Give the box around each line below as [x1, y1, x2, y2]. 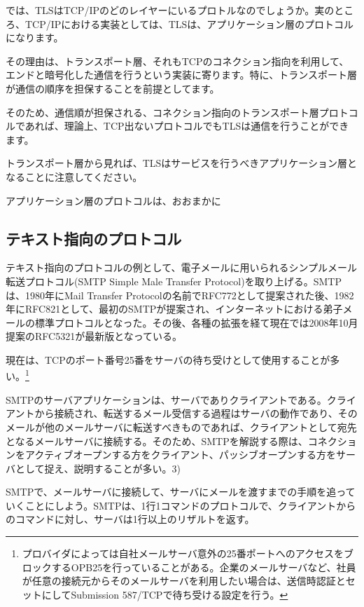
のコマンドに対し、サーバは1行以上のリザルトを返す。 [6, 512, 255, 526]
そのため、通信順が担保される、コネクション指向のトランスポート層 [6, 104, 319, 119]
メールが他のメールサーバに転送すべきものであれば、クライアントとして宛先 [6, 419, 357, 434]
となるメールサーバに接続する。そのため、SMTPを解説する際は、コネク [6, 433, 337, 448]
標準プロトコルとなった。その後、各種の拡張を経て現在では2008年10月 [34, 315, 358, 329]
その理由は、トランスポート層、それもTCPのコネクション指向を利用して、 [6, 53, 349, 68]
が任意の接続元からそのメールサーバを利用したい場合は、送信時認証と [22, 573, 346, 588]
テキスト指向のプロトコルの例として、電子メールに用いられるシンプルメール [6, 260, 358, 275]
